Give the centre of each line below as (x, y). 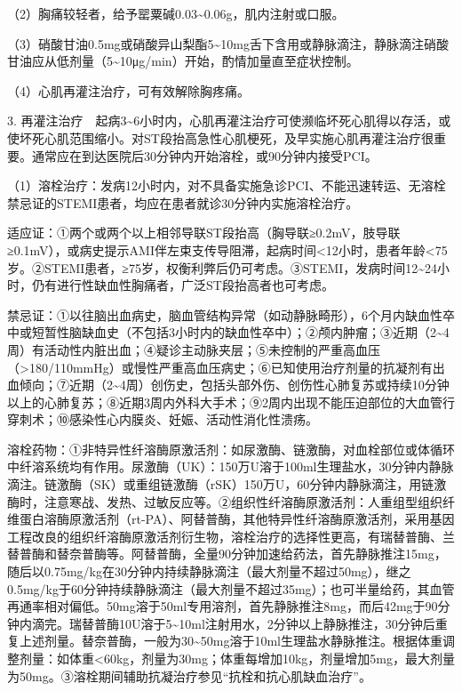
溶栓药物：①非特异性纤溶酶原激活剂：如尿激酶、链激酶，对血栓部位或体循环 (231, 449)
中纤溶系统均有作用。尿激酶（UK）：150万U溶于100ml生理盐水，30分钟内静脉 (231, 466)
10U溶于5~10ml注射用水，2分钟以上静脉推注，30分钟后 (277, 623)
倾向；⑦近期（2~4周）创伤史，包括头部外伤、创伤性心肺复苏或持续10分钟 (234, 385)
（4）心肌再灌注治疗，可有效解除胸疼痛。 (128, 90)
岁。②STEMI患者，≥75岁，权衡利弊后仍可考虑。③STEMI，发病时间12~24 (223, 267)
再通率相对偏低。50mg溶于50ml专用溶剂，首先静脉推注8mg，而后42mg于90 (223, 606)
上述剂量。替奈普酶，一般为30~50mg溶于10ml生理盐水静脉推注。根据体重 (231, 641)
